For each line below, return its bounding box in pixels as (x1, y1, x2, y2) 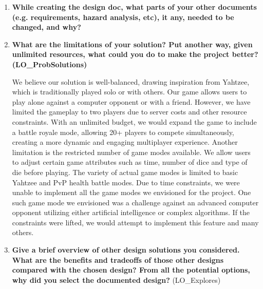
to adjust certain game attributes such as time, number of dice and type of (12, 157, 248, 167)
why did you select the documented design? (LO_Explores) (12, 274, 221, 285)
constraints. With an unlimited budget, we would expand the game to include (12, 116, 257, 127)
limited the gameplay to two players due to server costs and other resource (12, 106, 247, 117)
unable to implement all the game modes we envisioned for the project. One (12, 187, 251, 198)
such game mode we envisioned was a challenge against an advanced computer (12, 197, 259, 207)
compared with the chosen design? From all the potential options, (12, 264, 250, 275)
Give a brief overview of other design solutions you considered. (12, 244, 240, 255)
